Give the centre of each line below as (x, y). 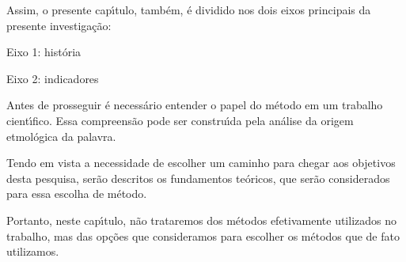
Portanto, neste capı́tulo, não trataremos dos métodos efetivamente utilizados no (202, 220)
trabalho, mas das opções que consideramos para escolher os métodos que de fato (203, 235)
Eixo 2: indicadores (53, 78)
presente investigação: (59, 25)
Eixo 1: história (44, 52)
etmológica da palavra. (61, 136)
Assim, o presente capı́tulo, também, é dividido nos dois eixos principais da (189, 9)
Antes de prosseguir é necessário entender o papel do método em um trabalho (195, 105)
